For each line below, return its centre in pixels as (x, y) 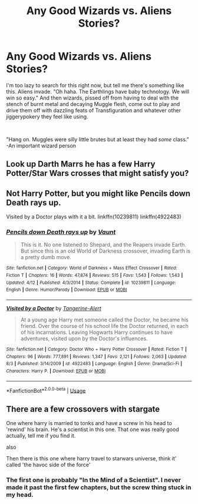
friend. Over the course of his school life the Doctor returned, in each (104, 326)
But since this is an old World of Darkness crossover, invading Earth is (105, 251)
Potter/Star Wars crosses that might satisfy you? (98, 173)
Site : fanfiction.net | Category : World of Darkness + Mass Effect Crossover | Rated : (92, 268)
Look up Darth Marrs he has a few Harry (81, 164)
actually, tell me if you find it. (41, 436)
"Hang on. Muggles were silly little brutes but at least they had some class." (98, 139)
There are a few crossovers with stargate (83, 409)
